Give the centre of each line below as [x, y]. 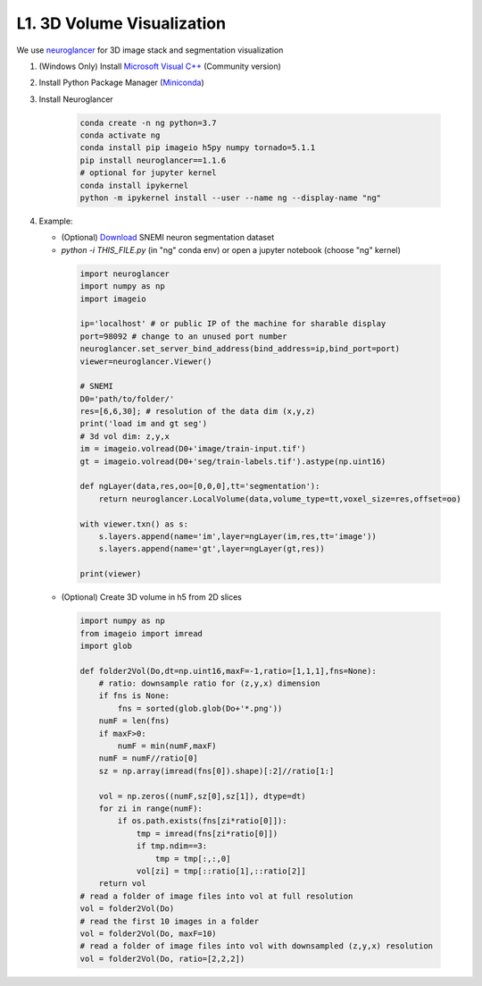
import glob [106, 645]
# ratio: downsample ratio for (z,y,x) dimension [209, 683]
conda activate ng [120, 135]
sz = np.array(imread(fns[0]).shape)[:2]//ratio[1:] [216, 771]
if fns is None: [134, 696]
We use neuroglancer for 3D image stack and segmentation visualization [150, 50]
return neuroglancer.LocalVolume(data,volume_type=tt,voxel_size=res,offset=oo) [280, 499]
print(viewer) [111, 574]
